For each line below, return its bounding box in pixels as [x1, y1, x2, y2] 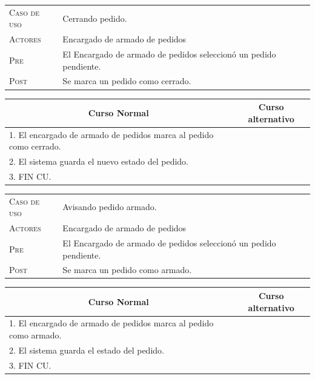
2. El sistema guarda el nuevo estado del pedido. [9, 154, 189, 167]
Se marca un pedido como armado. [62, 263, 192, 276]
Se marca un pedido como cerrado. [62, 74, 191, 87]
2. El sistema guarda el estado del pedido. [9, 343, 164, 356]
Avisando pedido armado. [62, 200, 157, 213]
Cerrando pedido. [62, 12, 127, 24]
